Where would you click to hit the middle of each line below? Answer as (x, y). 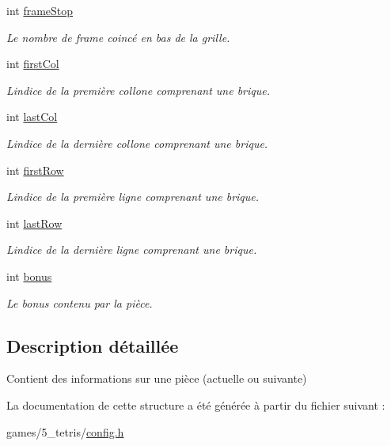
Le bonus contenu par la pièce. (80, 302)
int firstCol (33, 64)
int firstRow (35, 170)
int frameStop (40, 10)
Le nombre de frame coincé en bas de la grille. (118, 37)
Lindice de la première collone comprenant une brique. (139, 90)
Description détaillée (93, 345)
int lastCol (32, 117)
